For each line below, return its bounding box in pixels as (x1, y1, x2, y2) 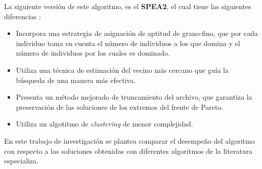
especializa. (4, 155, 39, 166)
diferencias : (4, 11, 41, 21)
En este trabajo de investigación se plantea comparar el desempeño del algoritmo (4, 135, 255, 146)
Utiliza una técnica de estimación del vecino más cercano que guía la (16, 64, 229, 75)
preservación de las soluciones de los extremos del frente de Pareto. (16, 101, 224, 112)
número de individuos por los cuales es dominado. (16, 48, 170, 58)
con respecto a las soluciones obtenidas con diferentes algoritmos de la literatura (4, 145, 253, 156)
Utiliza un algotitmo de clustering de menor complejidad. (16, 118, 193, 129)
